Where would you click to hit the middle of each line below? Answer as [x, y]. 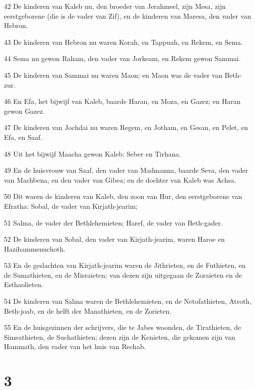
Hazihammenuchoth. [35, 248]
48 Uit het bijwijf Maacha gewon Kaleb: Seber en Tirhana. [93, 153]
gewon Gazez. [24, 111]
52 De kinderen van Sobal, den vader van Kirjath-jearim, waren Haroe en [114, 239]
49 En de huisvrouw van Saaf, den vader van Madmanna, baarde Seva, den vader [126, 170]
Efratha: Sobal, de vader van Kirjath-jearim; [71, 206]
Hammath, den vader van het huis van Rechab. [75, 346]
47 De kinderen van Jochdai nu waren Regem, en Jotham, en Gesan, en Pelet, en [126, 127]
